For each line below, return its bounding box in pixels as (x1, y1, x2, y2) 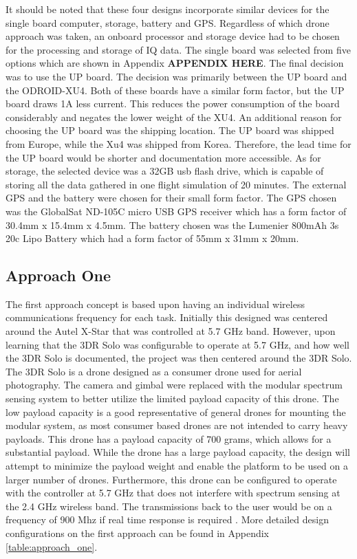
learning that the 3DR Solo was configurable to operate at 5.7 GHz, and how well (6, 337, 350, 351)
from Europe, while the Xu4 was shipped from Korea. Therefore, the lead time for (6, 136, 351, 151)
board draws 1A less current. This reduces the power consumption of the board (6, 96, 340, 111)
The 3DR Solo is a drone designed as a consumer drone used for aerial (6, 364, 302, 378)
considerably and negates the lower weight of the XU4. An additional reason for (6, 109, 342, 124)
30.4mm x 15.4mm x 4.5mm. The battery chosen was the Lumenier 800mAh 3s (6, 217, 339, 232)
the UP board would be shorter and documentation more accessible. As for (6, 150, 321, 164)
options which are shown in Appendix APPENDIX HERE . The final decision (6, 56, 344, 70)
